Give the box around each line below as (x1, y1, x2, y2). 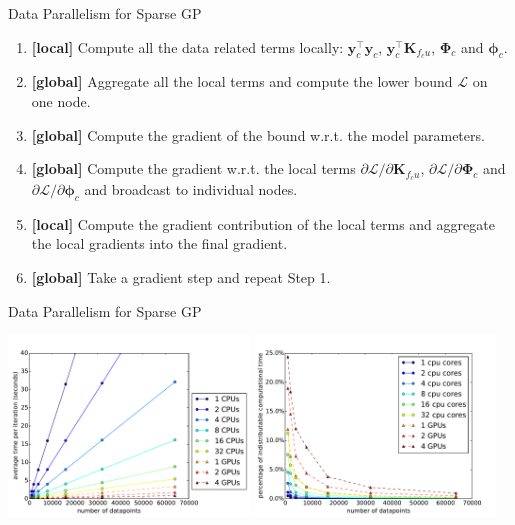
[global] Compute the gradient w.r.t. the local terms (31, 158, 356, 179)
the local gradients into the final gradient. (31, 233, 288, 254)
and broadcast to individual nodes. (84, 179, 298, 200)
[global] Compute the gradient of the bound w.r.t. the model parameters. (31, 124, 485, 145)
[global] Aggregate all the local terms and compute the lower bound (31, 71, 453, 92)
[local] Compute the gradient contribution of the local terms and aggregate (31, 213, 495, 234)
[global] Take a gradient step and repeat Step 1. (31, 267, 331, 288)
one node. (31, 91, 91, 112)
